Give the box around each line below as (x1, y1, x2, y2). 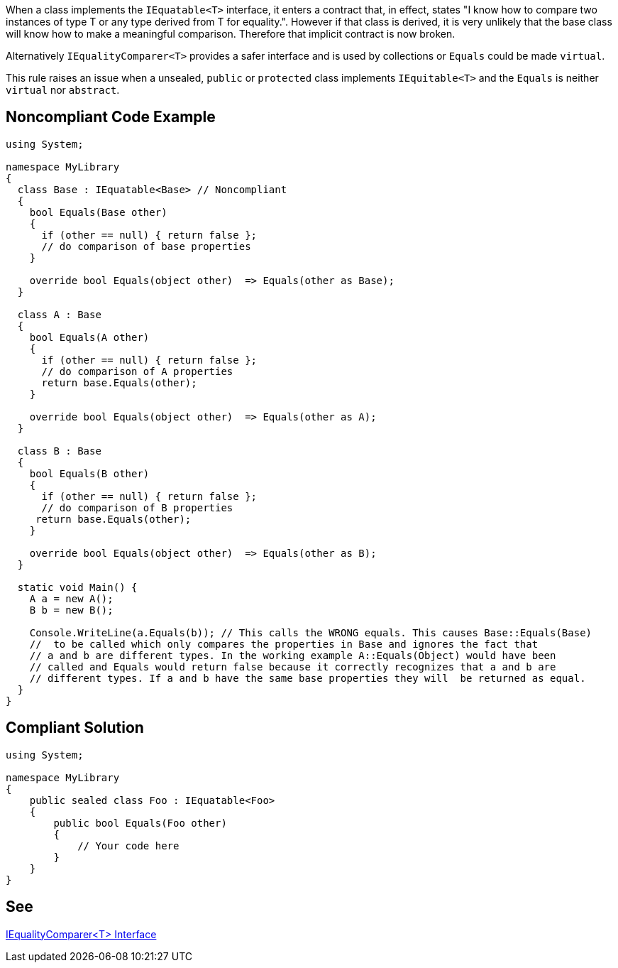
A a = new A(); (29, 592, 114, 604)
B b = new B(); (29, 604, 114, 616)
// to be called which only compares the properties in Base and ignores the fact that (29, 638, 539, 650)
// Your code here (77, 839, 180, 852)
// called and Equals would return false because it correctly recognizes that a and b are (29, 660, 556, 673)
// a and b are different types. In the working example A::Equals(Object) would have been (29, 649, 556, 661)
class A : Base (17, 308, 101, 320)
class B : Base (17, 445, 101, 457)
